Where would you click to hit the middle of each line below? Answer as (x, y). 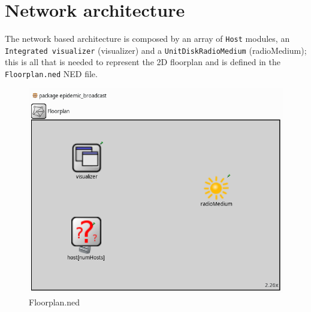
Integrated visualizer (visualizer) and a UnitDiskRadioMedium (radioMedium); (156, 50)
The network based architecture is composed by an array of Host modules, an (147, 39)
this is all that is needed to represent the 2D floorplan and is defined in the (143, 62)
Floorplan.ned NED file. (51, 74)
